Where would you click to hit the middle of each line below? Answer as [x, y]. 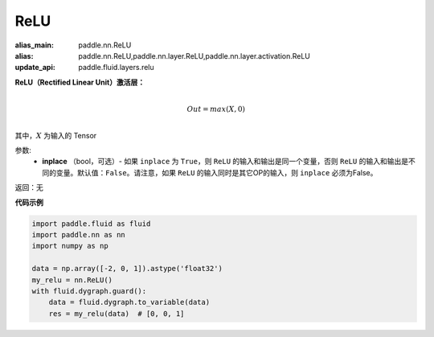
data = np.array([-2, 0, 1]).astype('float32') [127, 269]
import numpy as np [70, 246]
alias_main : [34, 45]
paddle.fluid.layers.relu [116, 68]
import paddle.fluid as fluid [91, 224]
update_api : [35, 68]
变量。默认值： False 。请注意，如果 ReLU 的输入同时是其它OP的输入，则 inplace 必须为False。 [217, 172]
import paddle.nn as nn [79, 235]
